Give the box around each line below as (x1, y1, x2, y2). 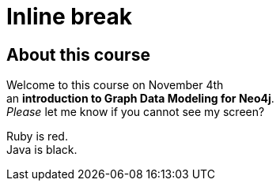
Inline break (6, 3, 133, 30)
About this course (6, 44, 150, 65)
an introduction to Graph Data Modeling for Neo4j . (6, 92, 274, 106)
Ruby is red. (6, 129, 68, 144)
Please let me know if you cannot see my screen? (6, 105, 265, 119)
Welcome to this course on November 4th (6, 78, 224, 92)
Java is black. (6, 143, 78, 157)
